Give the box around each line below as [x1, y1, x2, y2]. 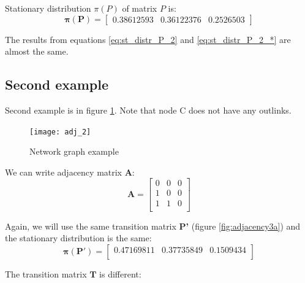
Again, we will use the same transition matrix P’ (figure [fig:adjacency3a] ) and [5, 219, 301, 232]
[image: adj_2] [29, 127, 91, 136]
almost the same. [5, 45, 69, 58]
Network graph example [29, 145, 119, 158]
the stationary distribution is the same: [5, 231, 152, 244]
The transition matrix [5, 267, 87, 280]
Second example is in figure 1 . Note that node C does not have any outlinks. [5, 103, 292, 116]
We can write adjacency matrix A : [5, 165, 135, 178]
